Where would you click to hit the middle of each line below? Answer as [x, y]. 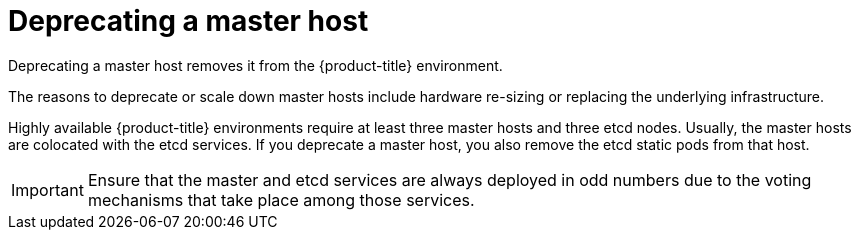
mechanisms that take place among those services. [281, 199]
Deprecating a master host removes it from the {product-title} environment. [255, 65]
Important [47, 189]
